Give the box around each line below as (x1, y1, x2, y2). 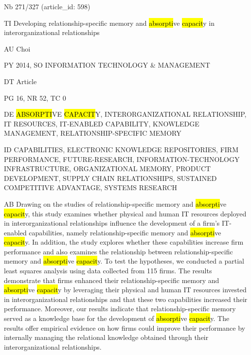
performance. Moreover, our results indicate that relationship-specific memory (4, 303, 236, 314)
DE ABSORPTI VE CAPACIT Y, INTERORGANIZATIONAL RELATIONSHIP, (4, 109, 247, 119)
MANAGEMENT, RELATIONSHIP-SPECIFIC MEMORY (4, 128, 181, 138)
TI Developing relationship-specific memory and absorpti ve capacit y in (4, 18, 215, 28)
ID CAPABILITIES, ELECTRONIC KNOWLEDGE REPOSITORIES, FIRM (4, 144, 238, 154)
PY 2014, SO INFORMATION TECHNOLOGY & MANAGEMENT (4, 60, 210, 70)
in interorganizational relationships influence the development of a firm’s (4, 218, 220, 228)
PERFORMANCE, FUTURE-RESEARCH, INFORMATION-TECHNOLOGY (4, 154, 240, 164)
